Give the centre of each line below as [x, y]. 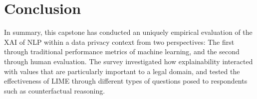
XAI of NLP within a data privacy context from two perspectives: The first [119, 42]
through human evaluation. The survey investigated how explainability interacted [128, 61]
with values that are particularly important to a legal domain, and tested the [122, 71]
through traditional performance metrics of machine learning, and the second [122, 51]
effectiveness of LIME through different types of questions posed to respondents [126, 81]
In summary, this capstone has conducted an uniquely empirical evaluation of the [128, 32]
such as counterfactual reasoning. [55, 90]
